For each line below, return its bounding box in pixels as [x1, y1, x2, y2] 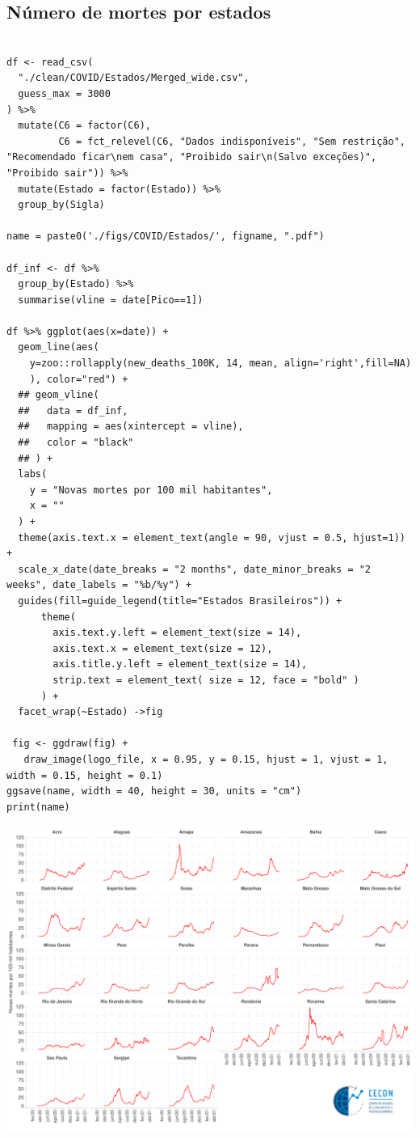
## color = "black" [18, 437, 134, 449]
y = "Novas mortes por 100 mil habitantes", [29, 484, 273, 496]
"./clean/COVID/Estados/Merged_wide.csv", [18, 72, 250, 84]
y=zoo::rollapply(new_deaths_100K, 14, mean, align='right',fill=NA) [29, 357, 412, 370]
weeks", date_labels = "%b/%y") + [6, 579, 192, 591]
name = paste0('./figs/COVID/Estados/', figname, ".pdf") [6, 231, 325, 243]
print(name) [6, 801, 70, 813]
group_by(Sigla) [18, 199, 105, 211]
